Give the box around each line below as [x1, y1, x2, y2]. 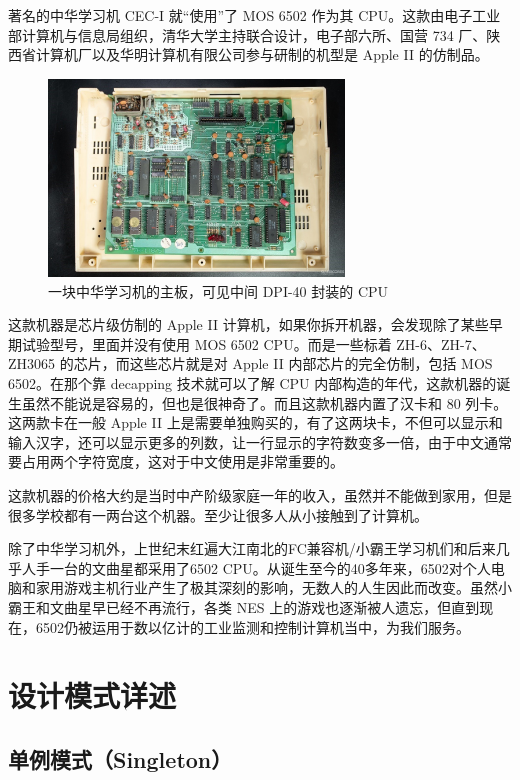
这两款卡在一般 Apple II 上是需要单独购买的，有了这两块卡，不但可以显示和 [8, 412, 503, 433]
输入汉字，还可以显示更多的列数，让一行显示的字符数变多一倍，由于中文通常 [8, 431, 512, 452]
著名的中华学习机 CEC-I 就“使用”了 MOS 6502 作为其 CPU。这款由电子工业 [8, 5, 501, 25]
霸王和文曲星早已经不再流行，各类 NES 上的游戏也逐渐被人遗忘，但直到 [8, 596, 480, 617]
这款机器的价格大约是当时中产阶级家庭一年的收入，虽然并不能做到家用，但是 [8, 484, 512, 505]
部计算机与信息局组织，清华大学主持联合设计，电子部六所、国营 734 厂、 [8, 24, 487, 45]
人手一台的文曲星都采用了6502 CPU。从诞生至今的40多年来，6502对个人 [21, 557, 491, 578]
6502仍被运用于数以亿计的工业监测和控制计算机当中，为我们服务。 [35, 616, 470, 637]
